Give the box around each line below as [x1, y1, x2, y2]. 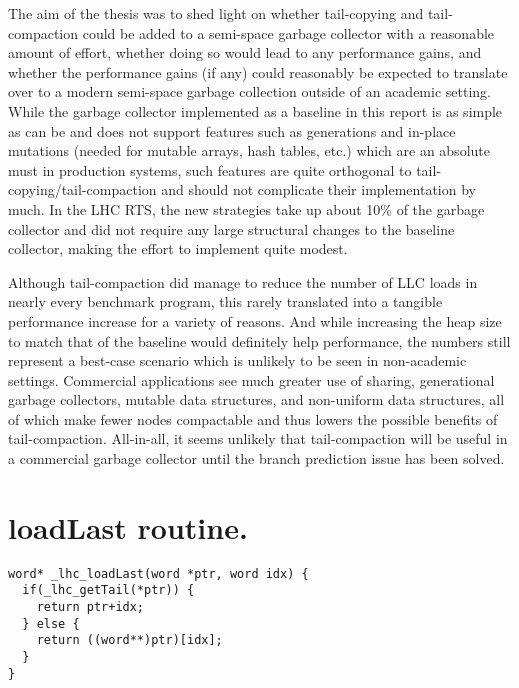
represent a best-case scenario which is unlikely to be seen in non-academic [8, 350, 467, 371]
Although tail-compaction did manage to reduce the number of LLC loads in [8, 271, 478, 292]
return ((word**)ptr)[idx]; [36, 633, 223, 648]
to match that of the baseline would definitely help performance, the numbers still [8, 330, 511, 351]
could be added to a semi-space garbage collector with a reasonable [82, 22, 495, 43]
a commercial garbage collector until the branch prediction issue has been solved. [8, 448, 505, 469]
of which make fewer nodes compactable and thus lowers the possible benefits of [8, 408, 498, 429]
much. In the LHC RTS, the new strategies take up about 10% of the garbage [8, 198, 485, 219]
